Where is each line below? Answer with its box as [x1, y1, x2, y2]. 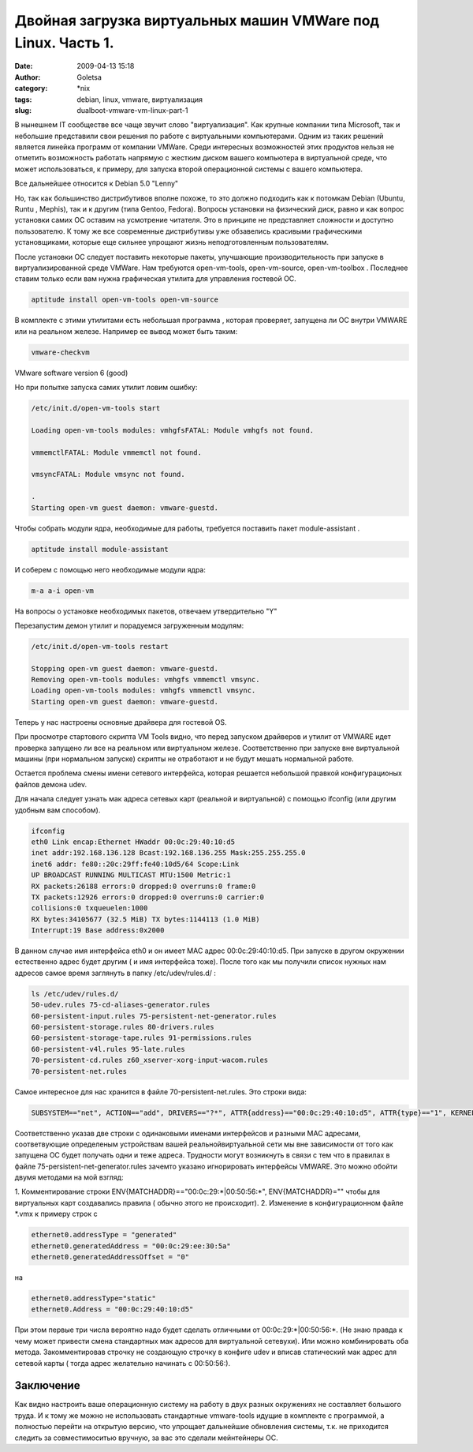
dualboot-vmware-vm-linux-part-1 [76, 105, 188, 114]
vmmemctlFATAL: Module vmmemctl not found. [31, 448, 203, 457]
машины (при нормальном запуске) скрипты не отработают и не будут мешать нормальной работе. [14, 754, 354, 764]
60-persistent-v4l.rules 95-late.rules [31, 1045, 185, 1053]
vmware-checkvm [31, 347, 90, 357]
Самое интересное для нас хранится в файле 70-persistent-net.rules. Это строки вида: [14, 1086, 307, 1097]
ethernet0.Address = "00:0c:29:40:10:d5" [31, 1305, 194, 1314]
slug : [14, 105, 32, 114]
